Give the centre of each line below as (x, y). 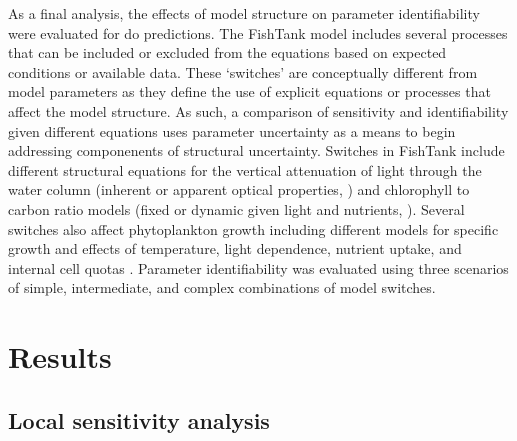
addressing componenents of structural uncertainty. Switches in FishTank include (256, 150)
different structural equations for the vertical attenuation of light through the (245, 169)
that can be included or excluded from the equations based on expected (227, 52)
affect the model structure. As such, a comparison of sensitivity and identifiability (258, 110)
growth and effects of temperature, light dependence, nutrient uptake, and (235, 248)
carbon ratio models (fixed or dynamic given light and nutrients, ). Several (236, 208)
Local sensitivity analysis (139, 419)
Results (60, 356)
